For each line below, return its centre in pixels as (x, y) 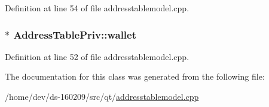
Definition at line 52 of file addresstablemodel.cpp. (97, 56)
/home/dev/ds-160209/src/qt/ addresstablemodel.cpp (102, 96)
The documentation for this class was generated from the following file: (135, 76)
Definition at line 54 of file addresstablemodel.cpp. (97, 8)
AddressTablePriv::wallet (75, 34)
